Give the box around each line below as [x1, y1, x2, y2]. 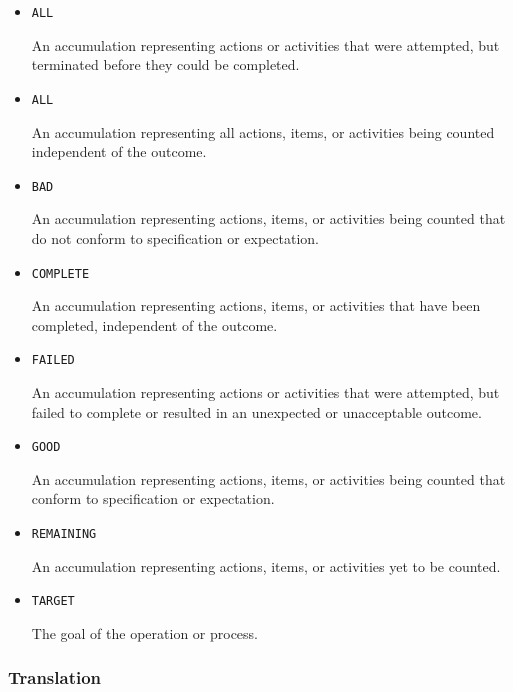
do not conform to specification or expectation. [31, 227, 319, 248]
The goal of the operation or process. [31, 622, 259, 643]
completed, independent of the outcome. [31, 314, 278, 335]
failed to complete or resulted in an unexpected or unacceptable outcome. [31, 401, 482, 422]
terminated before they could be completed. [31, 54, 300, 75]
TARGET [31, 594, 75, 609]
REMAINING [31, 527, 97, 542]
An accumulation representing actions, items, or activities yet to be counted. [31, 555, 501, 576]
